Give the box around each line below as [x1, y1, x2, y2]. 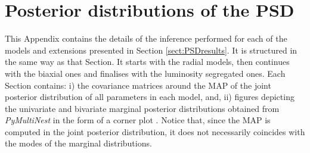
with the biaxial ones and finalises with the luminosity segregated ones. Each [5, 67, 286, 79]
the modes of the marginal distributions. [5, 137, 152, 149]
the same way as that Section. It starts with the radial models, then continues [5, 55, 290, 68]
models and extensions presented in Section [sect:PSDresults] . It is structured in [5, 43, 297, 56]
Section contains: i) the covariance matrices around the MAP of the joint [5, 79, 271, 91]
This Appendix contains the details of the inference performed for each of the [5, 32, 287, 45]
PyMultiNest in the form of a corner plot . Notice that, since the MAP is [5, 114, 271, 126]
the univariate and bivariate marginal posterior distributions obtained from [5, 102, 280, 114]
